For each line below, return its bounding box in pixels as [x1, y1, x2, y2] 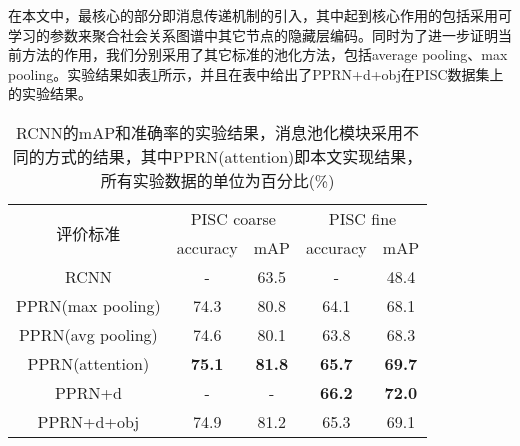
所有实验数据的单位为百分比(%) [100, 168, 335, 192]
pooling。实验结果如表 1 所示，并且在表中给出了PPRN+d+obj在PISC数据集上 [8, 63, 504, 84]
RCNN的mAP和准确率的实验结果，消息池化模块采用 [15, 120, 404, 144]
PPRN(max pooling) [16, 293, 161, 317]
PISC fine [328, 206, 397, 230]
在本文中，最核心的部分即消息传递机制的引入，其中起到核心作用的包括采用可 [8, 5, 512, 25]
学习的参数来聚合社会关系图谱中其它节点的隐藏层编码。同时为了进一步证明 [8, 24, 498, 45]
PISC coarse [190, 206, 276, 230]
